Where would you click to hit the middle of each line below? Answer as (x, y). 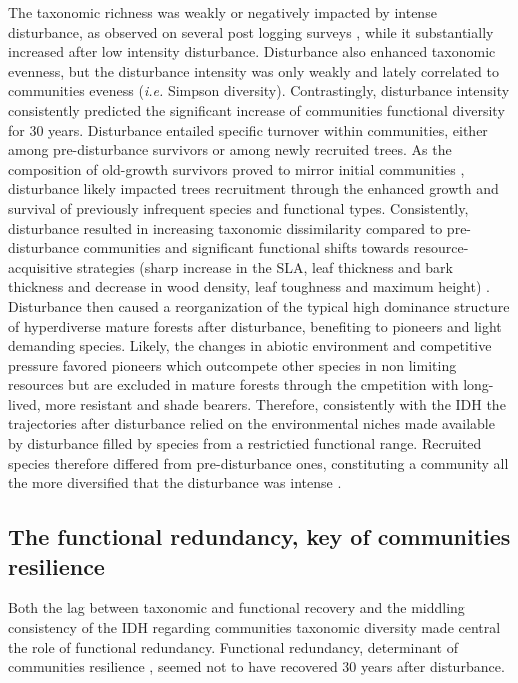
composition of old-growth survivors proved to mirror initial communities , (236, 168)
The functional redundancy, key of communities (259, 536)
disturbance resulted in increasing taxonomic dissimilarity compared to (225, 227)
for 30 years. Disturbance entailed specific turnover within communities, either (248, 129)
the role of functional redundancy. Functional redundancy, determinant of (233, 646)
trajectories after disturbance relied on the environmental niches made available (251, 423)
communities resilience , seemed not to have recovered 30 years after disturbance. (256, 666)
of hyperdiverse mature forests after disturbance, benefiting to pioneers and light (255, 325)
